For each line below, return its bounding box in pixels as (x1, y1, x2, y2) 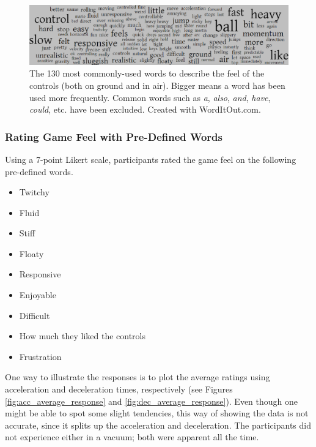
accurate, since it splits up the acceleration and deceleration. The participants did (5, 418, 311, 431)
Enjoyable (19, 288, 56, 301)
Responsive (19, 268, 61, 280)
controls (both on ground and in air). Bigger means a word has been (29, 78, 285, 91)
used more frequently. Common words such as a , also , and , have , (29, 91, 271, 103)
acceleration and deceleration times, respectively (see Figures (5, 383, 233, 396)
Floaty (19, 247, 44, 260)
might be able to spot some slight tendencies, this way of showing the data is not (5, 407, 309, 419)
